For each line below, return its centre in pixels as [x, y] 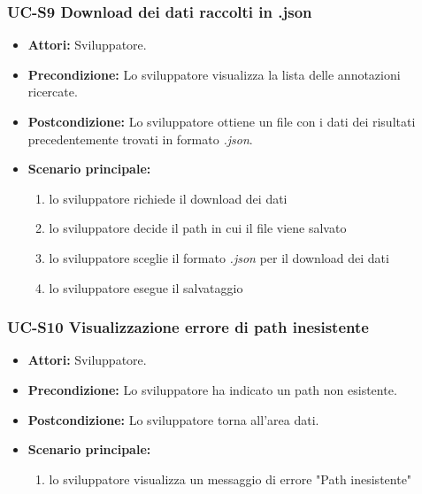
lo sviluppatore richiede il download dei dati [168, 198]
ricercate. [53, 92]
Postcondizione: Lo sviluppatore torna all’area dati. [173, 419]
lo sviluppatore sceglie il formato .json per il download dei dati [219, 257]
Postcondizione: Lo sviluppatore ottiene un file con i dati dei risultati [222, 121]
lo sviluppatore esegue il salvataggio [146, 287]
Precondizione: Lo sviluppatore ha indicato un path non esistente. [212, 389]
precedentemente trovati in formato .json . [140, 139]
